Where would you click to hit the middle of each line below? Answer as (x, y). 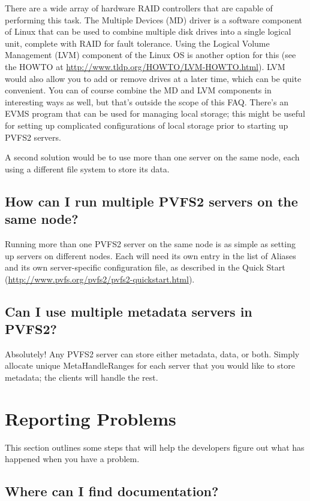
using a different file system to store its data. (87, 168)
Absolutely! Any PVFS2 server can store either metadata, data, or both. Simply (152, 353)
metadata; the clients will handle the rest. (82, 377)
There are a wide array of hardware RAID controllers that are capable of (139, 8)
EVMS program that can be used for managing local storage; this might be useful (155, 113)
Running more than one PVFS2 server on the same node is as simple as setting (150, 243)
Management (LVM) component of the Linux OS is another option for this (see (151, 55)
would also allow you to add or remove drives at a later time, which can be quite (153, 78)
